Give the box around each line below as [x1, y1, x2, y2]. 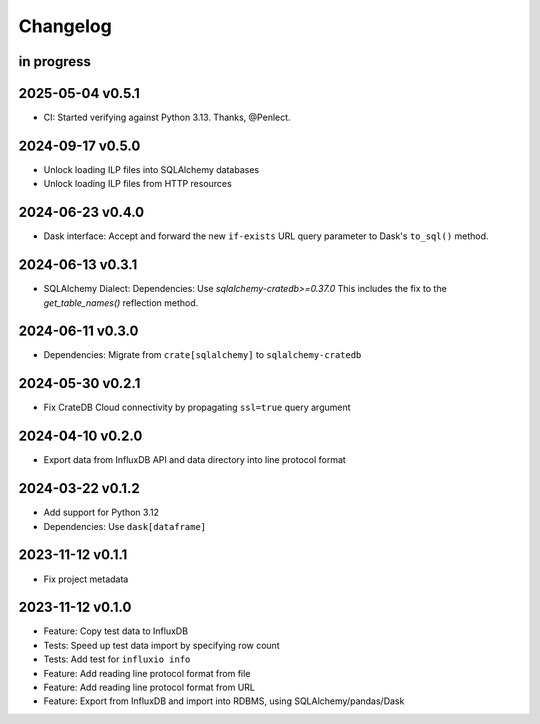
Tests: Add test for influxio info [43, 653, 191, 665]
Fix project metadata [43, 573, 129, 585]
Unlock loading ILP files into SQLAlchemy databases [43, 163, 260, 175]
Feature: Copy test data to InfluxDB [43, 625, 189, 637]
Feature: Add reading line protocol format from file [43, 667, 251, 679]
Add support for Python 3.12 [43, 506, 160, 519]
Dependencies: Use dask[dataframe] [43, 520, 207, 532]
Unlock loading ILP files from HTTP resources [43, 178, 232, 190]
